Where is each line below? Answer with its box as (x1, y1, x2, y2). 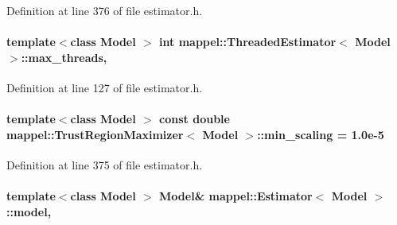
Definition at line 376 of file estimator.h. (6, 2, 203, 18)
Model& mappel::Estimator (159, 188, 313, 204)
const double (159, 111, 230, 127)
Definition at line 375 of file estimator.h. (6, 156, 203, 173)
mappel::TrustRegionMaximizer (6, 126, 184, 142)
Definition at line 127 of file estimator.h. (6, 79, 203, 95)
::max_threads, (21, 48, 107, 65)
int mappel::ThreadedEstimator (159, 33, 337, 50)
